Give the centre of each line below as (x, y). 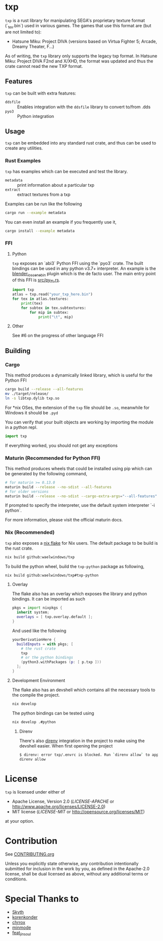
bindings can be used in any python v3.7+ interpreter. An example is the (84, 268)
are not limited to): (23, 32)
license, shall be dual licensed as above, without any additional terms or (77, 874)
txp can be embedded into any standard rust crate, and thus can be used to (81, 143)
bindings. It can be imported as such (49, 599)
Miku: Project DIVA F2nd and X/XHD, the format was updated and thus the (79, 61)
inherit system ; (33, 613)
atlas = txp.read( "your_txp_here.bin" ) (52, 294)
